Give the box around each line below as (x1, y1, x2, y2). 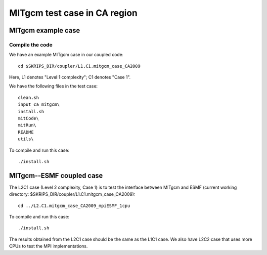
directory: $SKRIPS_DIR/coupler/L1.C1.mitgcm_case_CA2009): (9, 191, 135, 197)
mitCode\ (18, 116, 39, 121)
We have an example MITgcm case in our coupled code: (9, 52, 124, 58)
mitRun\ (18, 123, 37, 128)
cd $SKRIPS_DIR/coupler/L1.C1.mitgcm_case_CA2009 (18, 63, 141, 69)
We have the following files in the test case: (9, 83, 98, 89)
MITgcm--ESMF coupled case (9, 171, 103, 180)
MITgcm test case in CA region (9, 7, 138, 18)
